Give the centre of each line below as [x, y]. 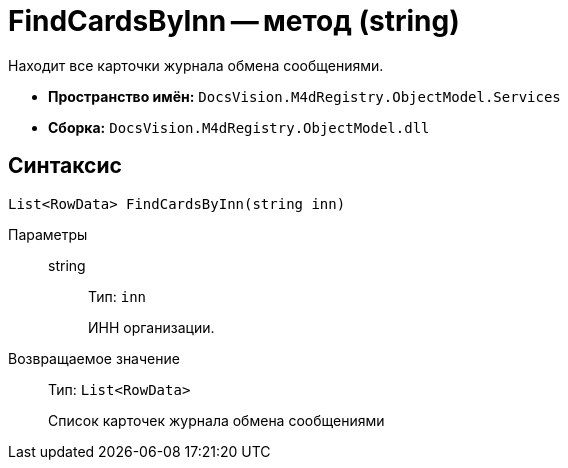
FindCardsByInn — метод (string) [234, 21]
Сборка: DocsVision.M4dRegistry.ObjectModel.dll [239, 127]
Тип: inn [117, 296]
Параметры [48, 234]
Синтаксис [65, 166]
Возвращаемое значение [94, 358]
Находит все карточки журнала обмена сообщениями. [196, 65]
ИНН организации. [151, 327]
